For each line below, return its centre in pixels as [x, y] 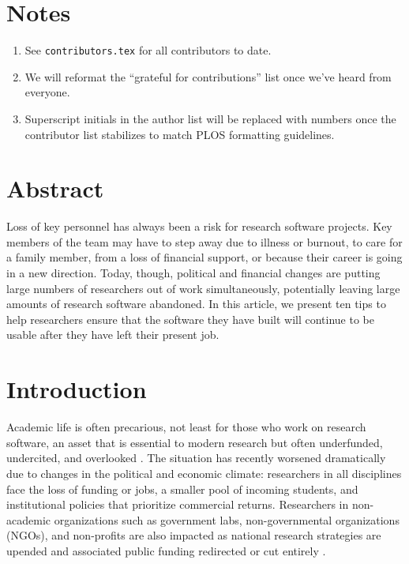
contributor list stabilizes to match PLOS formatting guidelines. [180, 134]
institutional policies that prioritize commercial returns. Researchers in [178, 504]
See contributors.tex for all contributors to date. [148, 50]
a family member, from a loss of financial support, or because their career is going [204, 257]
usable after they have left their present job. [113, 335]
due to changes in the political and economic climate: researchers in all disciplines [204, 473]
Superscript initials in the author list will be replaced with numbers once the [210, 118]
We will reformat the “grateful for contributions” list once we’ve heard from [208, 76]
